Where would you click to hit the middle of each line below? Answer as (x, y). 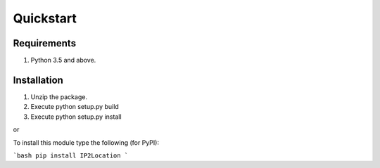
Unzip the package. (59, 97)
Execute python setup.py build (75, 107)
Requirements (45, 43)
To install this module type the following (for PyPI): (86, 142)
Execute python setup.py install (76, 117)
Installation (38, 80)
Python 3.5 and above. (63, 60)
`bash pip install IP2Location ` (71, 155)
